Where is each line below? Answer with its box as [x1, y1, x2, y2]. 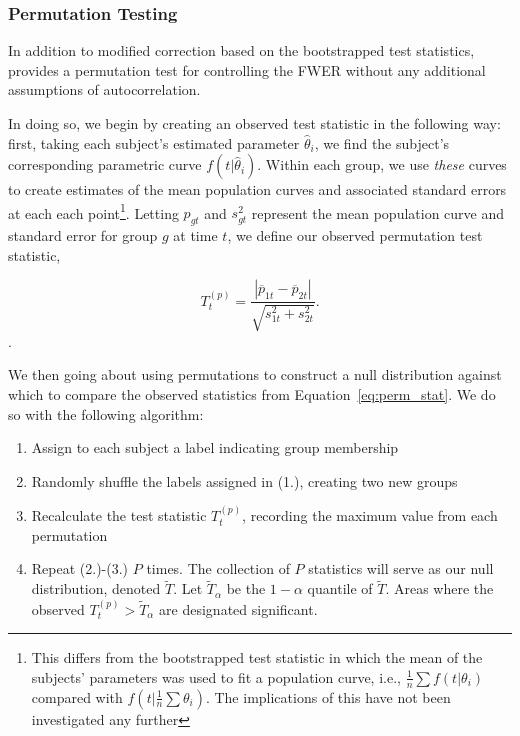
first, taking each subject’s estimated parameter [8, 132, 300, 153]
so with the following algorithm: [8, 403, 204, 424]
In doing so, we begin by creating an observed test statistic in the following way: [8, 113, 501, 133]
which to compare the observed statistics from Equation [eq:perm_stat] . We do [8, 384, 496, 405]
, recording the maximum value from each [242, 505, 498, 526]
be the [226, 578, 266, 599]
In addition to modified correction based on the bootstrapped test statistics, [8, 40, 475, 61]
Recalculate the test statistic [31, 505, 207, 526]
